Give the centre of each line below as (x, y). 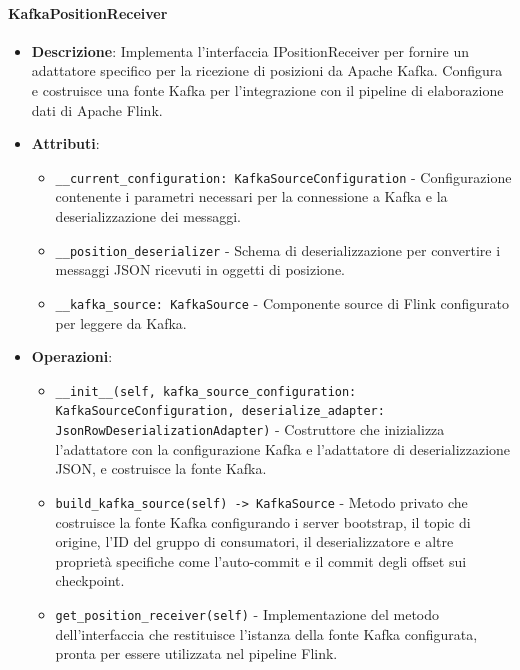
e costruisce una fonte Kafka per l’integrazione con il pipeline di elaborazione (267, 89)
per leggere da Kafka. (121, 322)
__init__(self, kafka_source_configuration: (206, 391)
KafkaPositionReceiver (88, 12)
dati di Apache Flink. (97, 109)
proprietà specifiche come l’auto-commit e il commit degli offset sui (261, 560)
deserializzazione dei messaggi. (148, 216)
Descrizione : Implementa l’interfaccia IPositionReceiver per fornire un (250, 50)
